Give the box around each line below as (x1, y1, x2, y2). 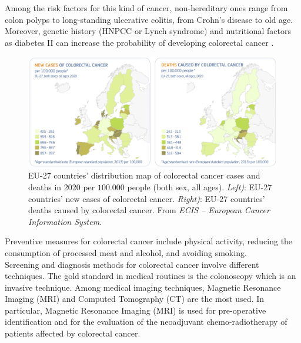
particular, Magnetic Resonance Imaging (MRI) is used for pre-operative (5, 304, 266, 316)
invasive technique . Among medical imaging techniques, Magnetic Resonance (5, 281, 281, 293)
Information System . (28, 215, 102, 227)
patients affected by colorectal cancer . (5, 327, 141, 339)
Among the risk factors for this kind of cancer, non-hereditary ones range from (5, 2, 288, 14)
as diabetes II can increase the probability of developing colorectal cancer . (5, 36, 274, 48)
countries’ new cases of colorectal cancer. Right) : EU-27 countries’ (28, 192, 265, 204)
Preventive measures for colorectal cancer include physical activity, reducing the (5, 235, 293, 247)
